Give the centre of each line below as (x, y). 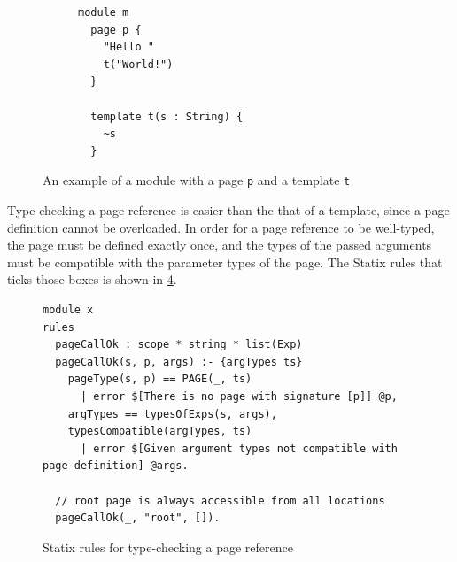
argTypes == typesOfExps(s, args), (172, 414)
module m (104, 12)
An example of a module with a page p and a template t (197, 180)
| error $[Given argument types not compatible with (239, 448)
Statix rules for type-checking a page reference (168, 547)
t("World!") (138, 64)
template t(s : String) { (167, 116)
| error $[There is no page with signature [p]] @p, (239, 396)
